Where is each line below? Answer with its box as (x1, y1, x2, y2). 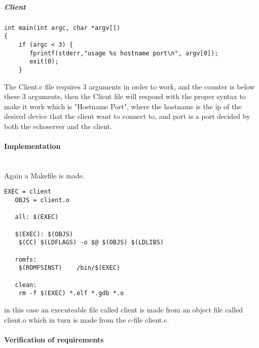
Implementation (4, 141, 61, 151)
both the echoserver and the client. (4, 120, 112, 131)
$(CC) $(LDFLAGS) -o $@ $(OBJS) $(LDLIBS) (18, 239, 164, 246)
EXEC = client (4, 188, 52, 196)
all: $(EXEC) (15, 213, 59, 221)
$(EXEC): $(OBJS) (15, 230, 73, 238)
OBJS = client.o (15, 197, 69, 204)
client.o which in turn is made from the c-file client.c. (4, 314, 169, 325)
